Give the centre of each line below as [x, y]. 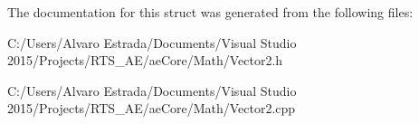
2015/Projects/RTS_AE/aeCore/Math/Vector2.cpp [152, 108]
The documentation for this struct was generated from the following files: [210, 12]
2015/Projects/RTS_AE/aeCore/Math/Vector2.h [145, 60]
